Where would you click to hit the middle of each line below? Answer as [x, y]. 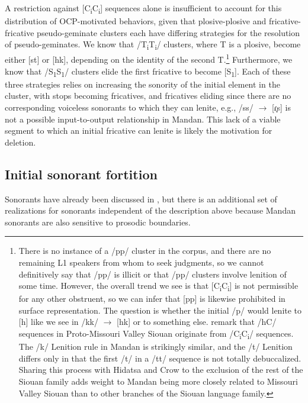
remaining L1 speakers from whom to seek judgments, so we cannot [141, 262]
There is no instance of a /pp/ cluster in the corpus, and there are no [145, 251]
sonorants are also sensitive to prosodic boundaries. [98, 222]
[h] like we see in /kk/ [59, 322]
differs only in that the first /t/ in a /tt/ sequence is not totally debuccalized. [160, 358]
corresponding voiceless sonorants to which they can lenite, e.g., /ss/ [129, 107]
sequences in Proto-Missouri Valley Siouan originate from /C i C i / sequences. [156, 334]
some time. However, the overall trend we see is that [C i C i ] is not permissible [158, 286]
